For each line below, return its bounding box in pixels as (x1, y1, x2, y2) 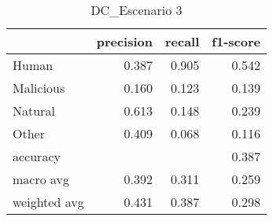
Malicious (13, 79, 65, 97)
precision (96, 32, 153, 50)
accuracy (13, 147, 61, 165)
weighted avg (13, 193, 84, 211)
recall (164, 32, 200, 50)
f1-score (212, 32, 260, 50)
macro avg (13, 170, 70, 188)
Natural (13, 101, 55, 120)
